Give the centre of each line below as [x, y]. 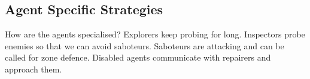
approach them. [34, 69]
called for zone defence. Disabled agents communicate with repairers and [138, 57]
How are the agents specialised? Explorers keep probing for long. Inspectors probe [155, 34]
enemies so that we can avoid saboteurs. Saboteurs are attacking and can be [145, 45]
